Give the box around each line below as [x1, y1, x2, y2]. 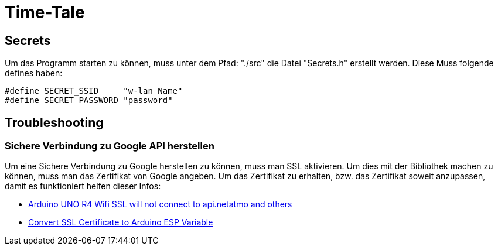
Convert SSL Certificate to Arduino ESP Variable [28, 217, 213, 228]
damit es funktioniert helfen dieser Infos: [5, 181, 161, 191]
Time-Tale [5, 2, 85, 22]
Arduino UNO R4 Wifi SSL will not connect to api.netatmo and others [28, 199, 292, 210]
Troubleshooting [5, 115, 104, 130]
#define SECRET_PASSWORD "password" [5, 95, 173, 105]
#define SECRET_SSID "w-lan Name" [5, 86, 183, 96]
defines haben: [5, 68, 63, 78]
